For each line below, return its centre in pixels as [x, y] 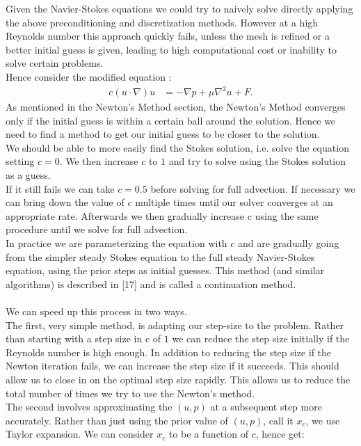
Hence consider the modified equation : [89, 76]
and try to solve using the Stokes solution [257, 161]
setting [20, 161]
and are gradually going [289, 243]
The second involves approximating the [89, 407]
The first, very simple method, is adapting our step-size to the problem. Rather [175, 325]
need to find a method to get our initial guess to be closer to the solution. [163, 134]
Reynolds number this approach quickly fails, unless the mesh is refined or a [168, 36]
